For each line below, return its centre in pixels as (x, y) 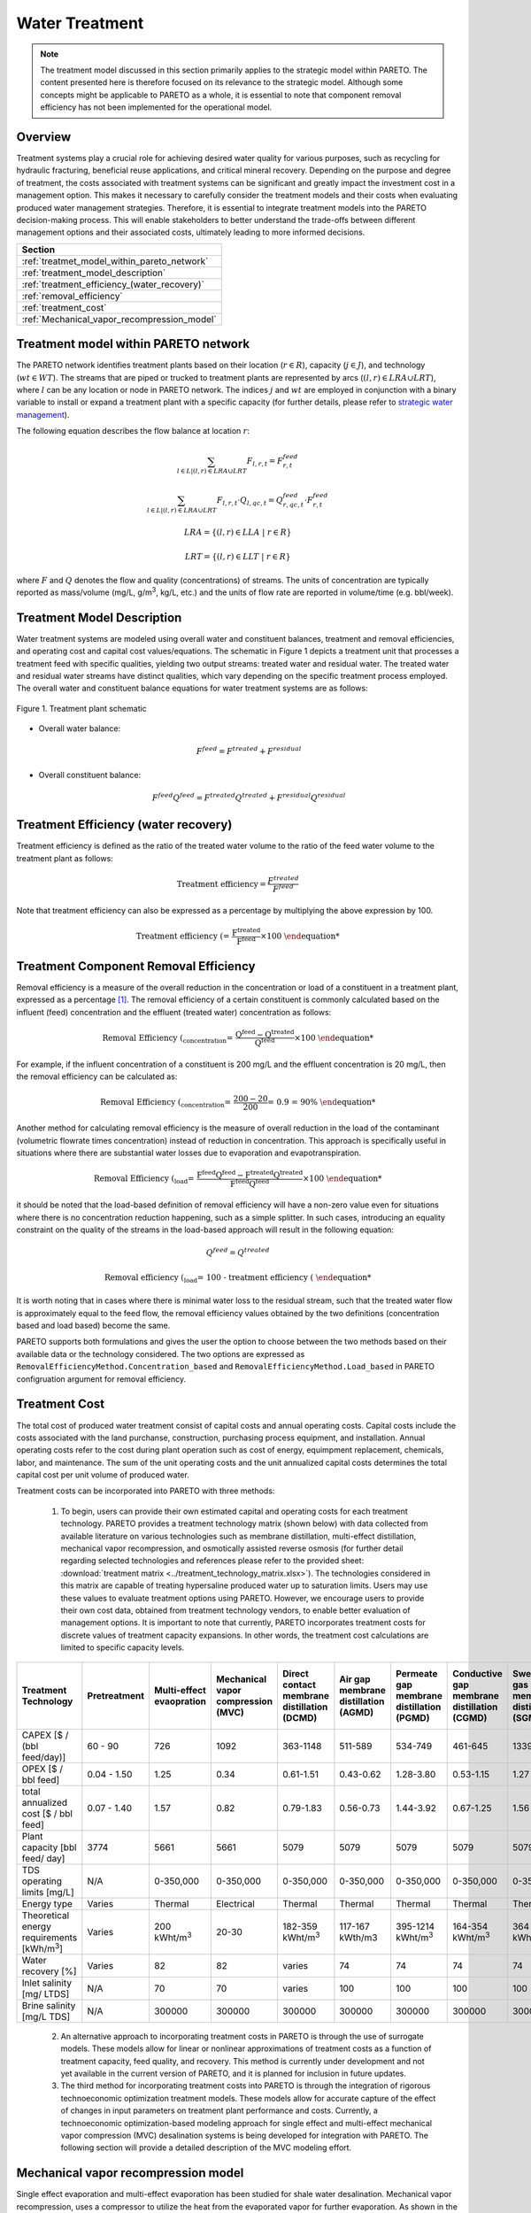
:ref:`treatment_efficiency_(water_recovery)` (113, 284)
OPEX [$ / (42, 1769)
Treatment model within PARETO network (133, 344)
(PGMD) (412, 1717)
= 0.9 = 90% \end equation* (321, 1102)
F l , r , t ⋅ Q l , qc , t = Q (250, 501)
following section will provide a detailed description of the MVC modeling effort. (206, 2147)
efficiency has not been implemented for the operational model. (156, 107)
